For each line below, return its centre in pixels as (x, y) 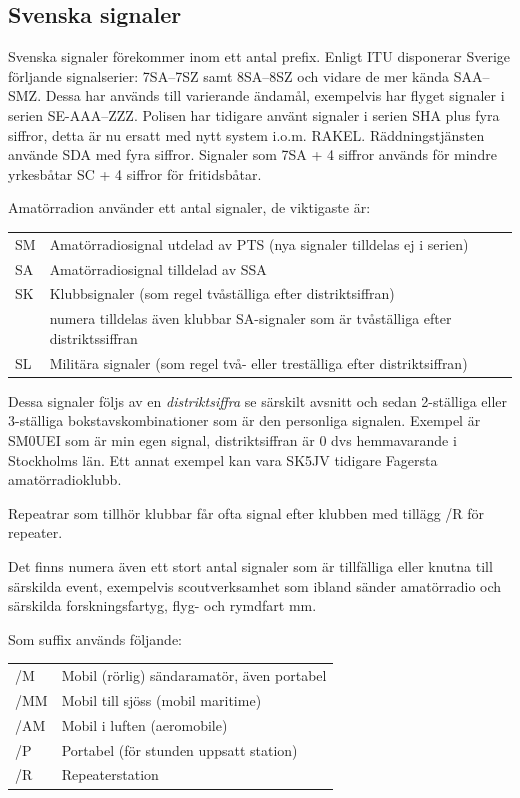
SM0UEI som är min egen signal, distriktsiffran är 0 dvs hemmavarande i (232, 439)
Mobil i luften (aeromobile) (144, 724)
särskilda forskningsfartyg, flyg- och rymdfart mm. (162, 605)
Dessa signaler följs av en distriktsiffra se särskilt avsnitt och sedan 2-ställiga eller (258, 400)
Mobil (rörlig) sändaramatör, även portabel (194, 675)
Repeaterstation (110, 774)
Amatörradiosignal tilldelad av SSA (158, 268)
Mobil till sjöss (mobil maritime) (161, 699)
